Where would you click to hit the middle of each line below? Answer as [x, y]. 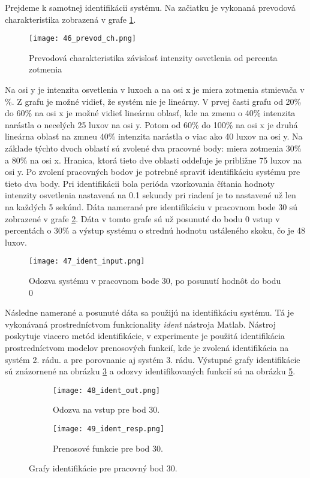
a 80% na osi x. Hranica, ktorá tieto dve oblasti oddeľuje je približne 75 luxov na [154, 160]
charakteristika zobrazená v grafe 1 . [70, 19]
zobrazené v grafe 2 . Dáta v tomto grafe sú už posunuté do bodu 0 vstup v [142, 218]
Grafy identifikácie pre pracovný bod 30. [103, 468]
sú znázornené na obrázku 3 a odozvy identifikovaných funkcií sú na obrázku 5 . [150, 371]
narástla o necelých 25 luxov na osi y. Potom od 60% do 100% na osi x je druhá [151, 124]
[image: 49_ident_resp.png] [109, 429]
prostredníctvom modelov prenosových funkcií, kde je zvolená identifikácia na [147, 347]
